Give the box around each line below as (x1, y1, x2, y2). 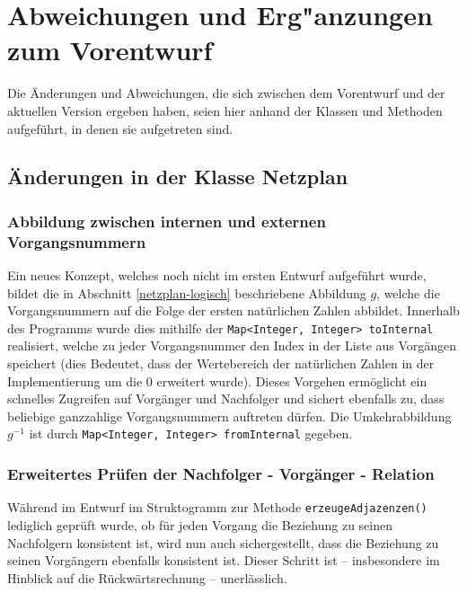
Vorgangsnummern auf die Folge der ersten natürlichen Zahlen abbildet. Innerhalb (7, 301, 460, 320)
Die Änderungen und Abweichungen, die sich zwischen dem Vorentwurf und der (7, 84, 445, 102)
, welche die (376, 283, 440, 302)
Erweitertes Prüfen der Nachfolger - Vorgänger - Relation (7, 463, 435, 484)
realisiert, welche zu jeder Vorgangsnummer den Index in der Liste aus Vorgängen (7, 336, 457, 355)
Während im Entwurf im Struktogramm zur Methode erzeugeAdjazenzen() (7, 498, 427, 517)
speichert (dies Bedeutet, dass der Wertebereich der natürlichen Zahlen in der (7, 354, 435, 373)
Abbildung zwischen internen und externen (7, 209, 326, 232)
